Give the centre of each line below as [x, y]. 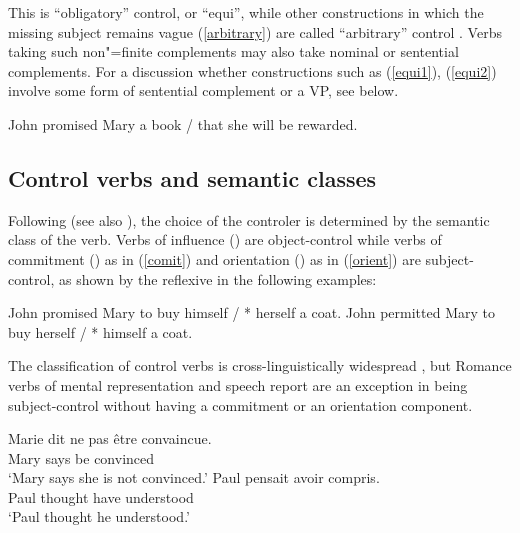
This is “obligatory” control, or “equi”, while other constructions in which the [246, 12]
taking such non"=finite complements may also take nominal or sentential [233, 51]
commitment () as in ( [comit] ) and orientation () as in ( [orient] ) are [214, 258]
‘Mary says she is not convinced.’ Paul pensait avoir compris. [194, 477]
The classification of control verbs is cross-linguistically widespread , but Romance [260, 365]
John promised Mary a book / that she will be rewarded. [183, 123]
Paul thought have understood [101, 496]
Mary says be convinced [81, 457]
